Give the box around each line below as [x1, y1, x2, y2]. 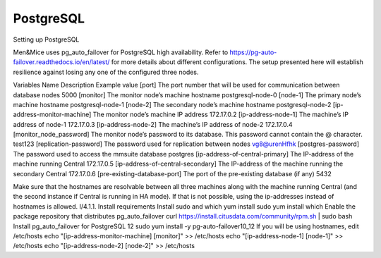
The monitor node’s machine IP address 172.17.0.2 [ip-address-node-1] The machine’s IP [92, 110, 349, 119]
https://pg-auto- [229, 48, 277, 56]
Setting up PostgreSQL [13, 35, 80, 44]
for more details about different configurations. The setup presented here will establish [111, 58, 363, 66]
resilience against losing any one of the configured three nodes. [13, 68, 199, 76]
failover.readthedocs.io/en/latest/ [13, 58, 110, 66]
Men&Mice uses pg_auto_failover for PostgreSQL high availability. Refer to [13, 48, 229, 56]
